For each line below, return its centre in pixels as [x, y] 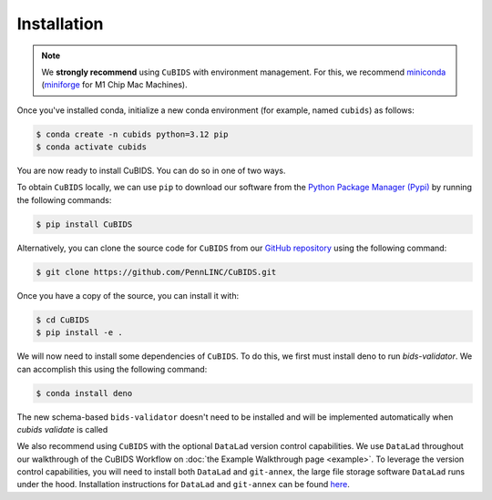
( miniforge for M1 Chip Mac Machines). [114, 85]
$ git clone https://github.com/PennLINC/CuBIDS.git [156, 272]
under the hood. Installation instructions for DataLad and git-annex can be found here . [183, 485]
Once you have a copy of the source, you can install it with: [128, 295]
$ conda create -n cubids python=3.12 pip [132, 134]
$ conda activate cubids [92, 147]
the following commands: [64, 199]
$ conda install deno [84, 393]
